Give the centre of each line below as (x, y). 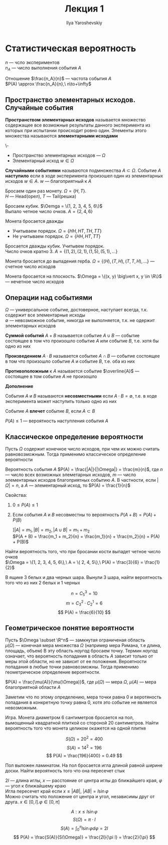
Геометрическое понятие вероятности (70, 628)
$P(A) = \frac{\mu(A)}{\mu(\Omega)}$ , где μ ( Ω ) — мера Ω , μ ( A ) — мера (81, 682)
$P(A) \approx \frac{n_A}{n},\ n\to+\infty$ (48, 84)
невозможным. (22, 708)
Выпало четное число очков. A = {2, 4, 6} (49, 212)
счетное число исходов (31, 267)
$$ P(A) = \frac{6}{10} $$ (84, 612)
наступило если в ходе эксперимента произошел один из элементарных (84, 176)
